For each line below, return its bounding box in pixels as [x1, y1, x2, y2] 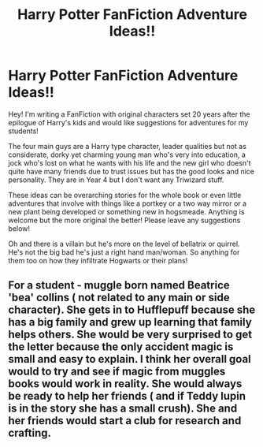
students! [8, 126, 39, 136]
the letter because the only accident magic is [8, 341, 234, 354]
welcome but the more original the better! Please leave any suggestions [8, 215, 241, 225]
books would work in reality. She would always [8, 377, 243, 391]
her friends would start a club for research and [8, 414, 242, 427]
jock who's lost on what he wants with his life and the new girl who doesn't [8, 158, 251, 167]
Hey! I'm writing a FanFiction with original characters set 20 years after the [8, 109, 250, 119]
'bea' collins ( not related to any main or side [8, 291, 230, 304]
